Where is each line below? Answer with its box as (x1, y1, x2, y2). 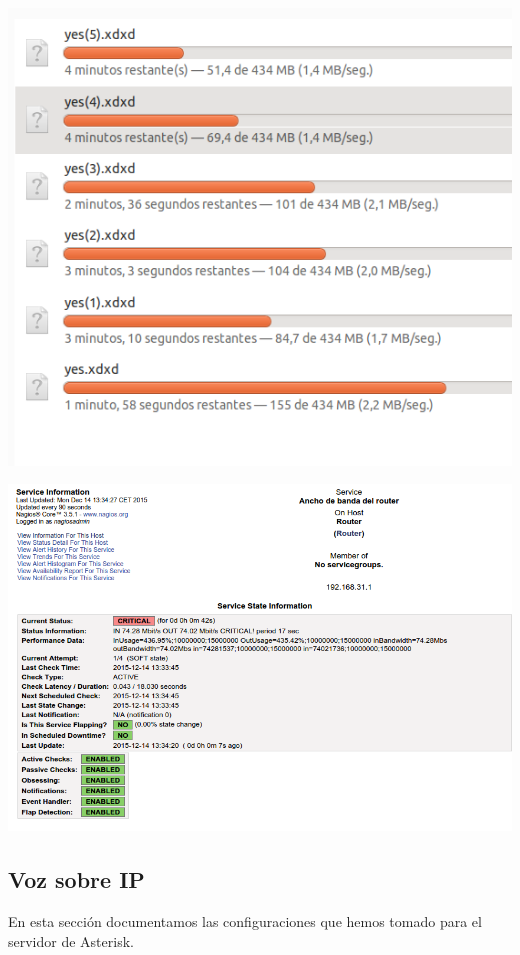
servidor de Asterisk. (8, 930, 134, 951)
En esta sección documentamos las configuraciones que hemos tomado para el (8, 910, 482, 931)
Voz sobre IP (8, 864, 145, 895)
